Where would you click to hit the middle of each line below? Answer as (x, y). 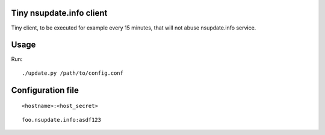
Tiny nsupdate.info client (59, 13)
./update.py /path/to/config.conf (73, 73)
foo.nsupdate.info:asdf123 (62, 120)
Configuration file (45, 90)
